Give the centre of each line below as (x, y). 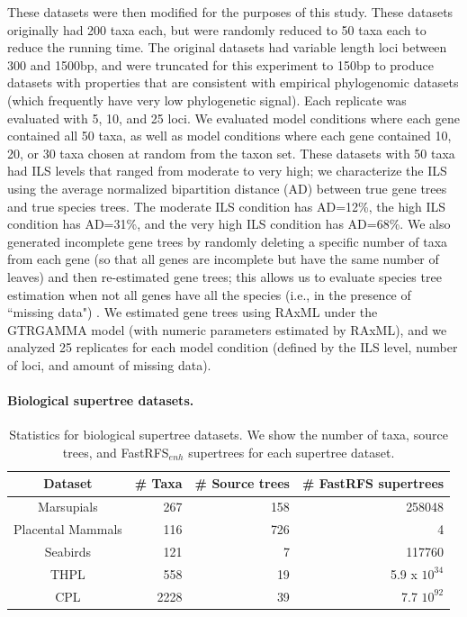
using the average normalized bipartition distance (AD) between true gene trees (227, 188)
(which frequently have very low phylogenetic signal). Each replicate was (207, 100)
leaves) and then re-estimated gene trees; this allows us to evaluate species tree (225, 276)
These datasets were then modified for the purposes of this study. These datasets (230, 12)
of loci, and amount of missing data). (109, 364)
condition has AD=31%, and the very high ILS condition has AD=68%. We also (229, 224)
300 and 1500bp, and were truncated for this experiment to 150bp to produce (220, 64)
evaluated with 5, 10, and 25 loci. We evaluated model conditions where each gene (233, 118)
